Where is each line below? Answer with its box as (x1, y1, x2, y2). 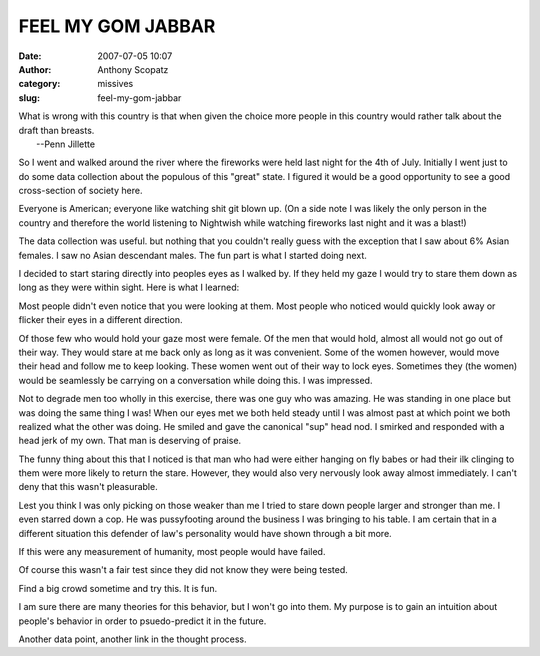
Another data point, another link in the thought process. (18, 633, 247, 645)
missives (97, 78, 134, 90)
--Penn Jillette (36, 138, 95, 150)
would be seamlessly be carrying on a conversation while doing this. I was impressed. (18, 374, 373, 386)
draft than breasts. (18, 124, 95, 136)
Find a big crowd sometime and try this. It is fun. (18, 582, 218, 594)
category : (18, 78, 61, 90)
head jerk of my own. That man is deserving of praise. (18, 435, 242, 447)
